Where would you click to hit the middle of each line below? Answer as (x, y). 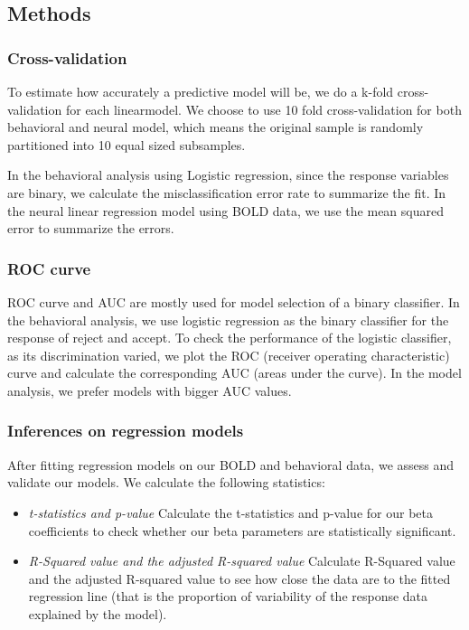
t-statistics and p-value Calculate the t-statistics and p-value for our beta (230, 512)
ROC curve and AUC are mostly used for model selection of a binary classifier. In (234, 301)
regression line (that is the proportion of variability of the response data (228, 596)
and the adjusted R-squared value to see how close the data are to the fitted (239, 578)
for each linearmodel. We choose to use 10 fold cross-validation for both (263, 109)
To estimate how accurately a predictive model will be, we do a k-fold (201, 91)
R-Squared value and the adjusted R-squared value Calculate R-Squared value (242, 561)
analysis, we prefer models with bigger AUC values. (150, 390)
